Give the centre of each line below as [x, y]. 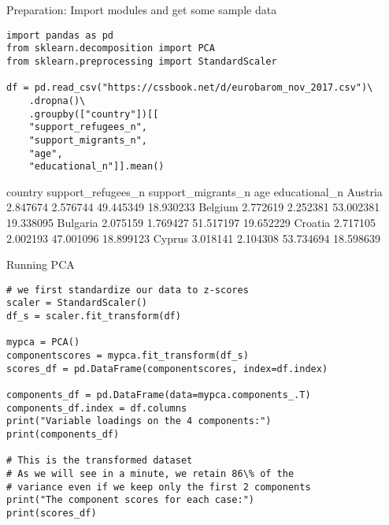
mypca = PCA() [43, 343]
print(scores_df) [52, 513]
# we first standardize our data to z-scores [128, 290]
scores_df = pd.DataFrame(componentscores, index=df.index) [167, 369]
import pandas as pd [60, 35]
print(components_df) [63, 434]
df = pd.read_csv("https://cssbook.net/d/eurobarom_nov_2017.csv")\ [190, 88]
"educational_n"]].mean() [96, 167]
